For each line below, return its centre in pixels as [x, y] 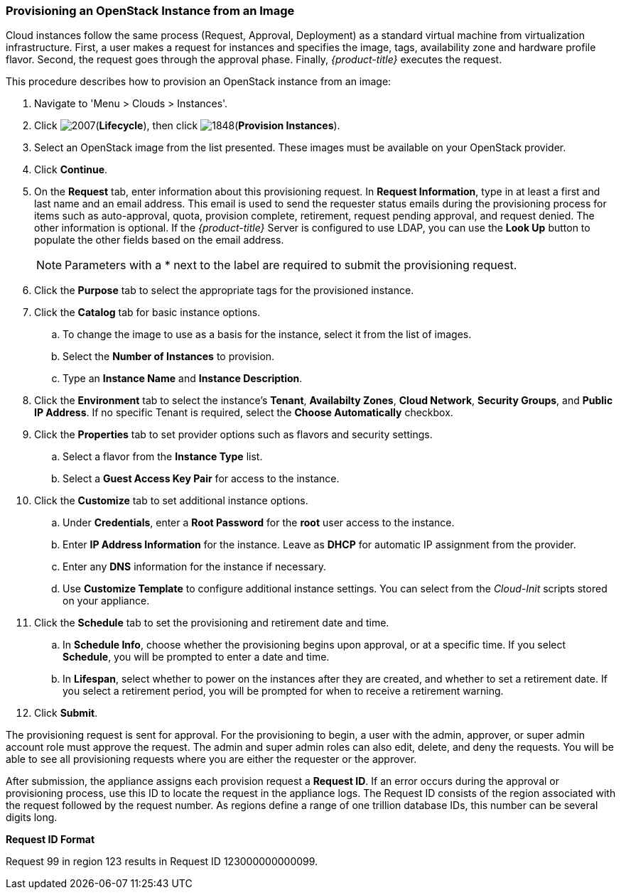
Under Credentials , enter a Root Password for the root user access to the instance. [259, 523]
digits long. [32, 818]
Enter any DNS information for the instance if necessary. [194, 567]
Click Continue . [71, 170]
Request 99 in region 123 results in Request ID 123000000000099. [162, 862]
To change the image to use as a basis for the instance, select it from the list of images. [267, 335]
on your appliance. [106, 601]
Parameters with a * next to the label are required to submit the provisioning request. [291, 265]
